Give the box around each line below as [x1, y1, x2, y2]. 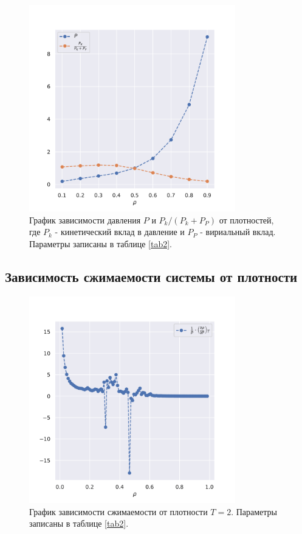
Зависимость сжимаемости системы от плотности [5, 267, 298, 286]
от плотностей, [219, 213, 274, 226]
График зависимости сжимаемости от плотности [29, 505, 208, 518]
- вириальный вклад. [200, 225, 276, 238]
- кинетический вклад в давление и [55, 225, 185, 238]
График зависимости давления [29, 213, 141, 226]
